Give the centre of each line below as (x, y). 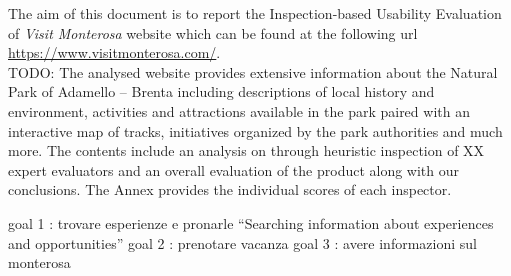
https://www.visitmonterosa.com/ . (114, 52)
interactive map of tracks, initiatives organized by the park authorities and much (255, 130)
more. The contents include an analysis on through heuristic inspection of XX (246, 150)
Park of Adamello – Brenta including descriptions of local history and (221, 91)
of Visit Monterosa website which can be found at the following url (213, 32)
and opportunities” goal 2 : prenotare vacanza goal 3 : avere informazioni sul (242, 242)
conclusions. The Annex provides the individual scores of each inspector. (230, 189)
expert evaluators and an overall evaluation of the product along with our (234, 169)
